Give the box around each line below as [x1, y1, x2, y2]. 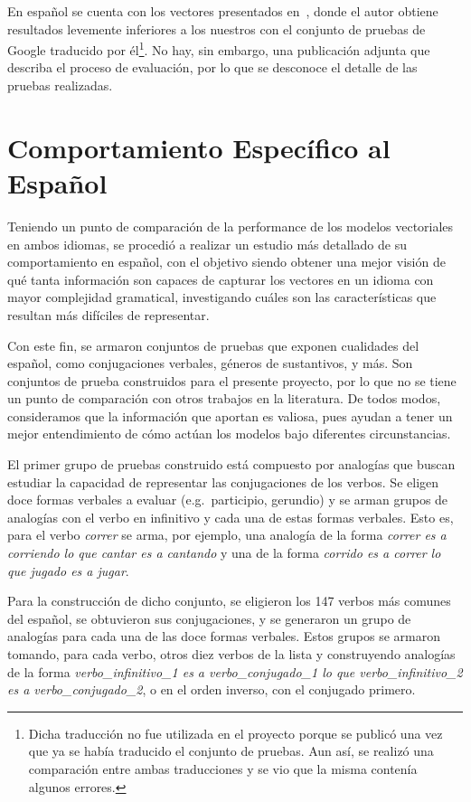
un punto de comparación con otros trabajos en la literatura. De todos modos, [7, 389, 441, 408]
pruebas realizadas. [7, 76, 113, 95]
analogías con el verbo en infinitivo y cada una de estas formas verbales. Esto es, [7, 507, 454, 526]
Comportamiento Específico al [7, 128, 391, 165]
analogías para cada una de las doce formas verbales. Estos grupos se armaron [7, 627, 440, 646]
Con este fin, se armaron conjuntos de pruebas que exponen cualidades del [7, 335, 419, 354]
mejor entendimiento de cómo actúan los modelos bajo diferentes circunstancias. [7, 424, 451, 443]
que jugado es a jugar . [7, 561, 129, 580]
